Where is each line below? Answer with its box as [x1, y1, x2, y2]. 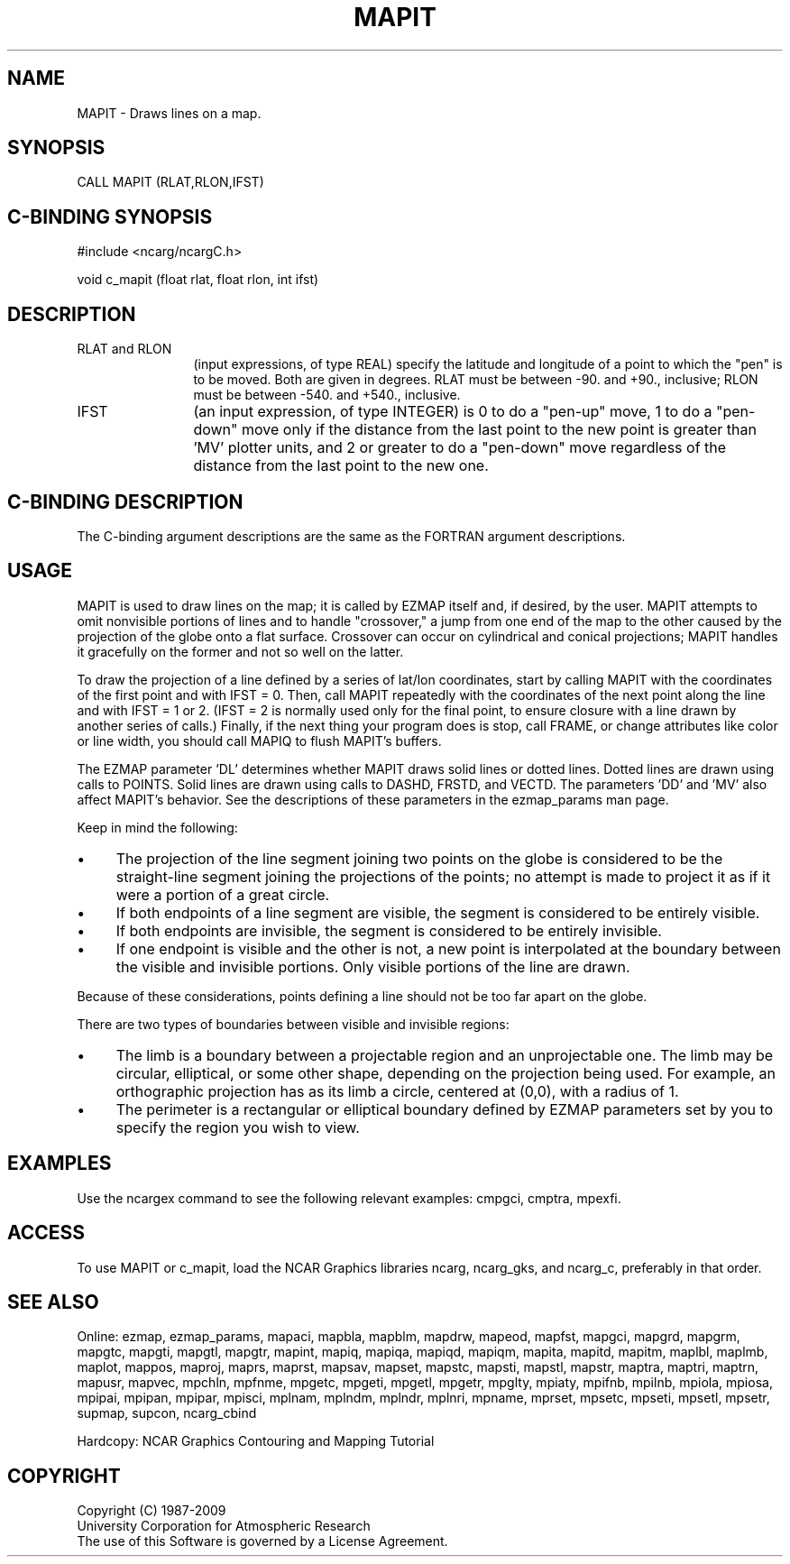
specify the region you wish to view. [115, 1118, 360, 1136]
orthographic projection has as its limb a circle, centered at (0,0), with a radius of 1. [115, 1081, 679, 1100]
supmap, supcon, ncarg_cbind [77, 1405, 257, 1421]
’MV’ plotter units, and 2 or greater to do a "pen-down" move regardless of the [193, 438, 727, 457]
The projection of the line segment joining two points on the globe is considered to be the [115, 849, 723, 868]
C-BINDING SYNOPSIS [7, 205, 213, 228]
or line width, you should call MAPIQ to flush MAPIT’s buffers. [77, 732, 442, 749]
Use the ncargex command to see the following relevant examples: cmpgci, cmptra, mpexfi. [77, 1190, 621, 1206]
